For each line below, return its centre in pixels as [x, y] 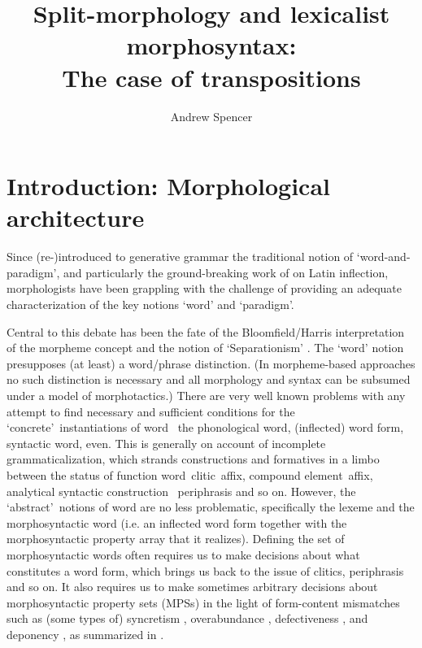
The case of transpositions [211, 77]
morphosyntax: [211, 45]
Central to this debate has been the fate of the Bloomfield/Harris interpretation [206, 331]
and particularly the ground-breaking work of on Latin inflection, [226, 272]
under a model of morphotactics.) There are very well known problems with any [206, 395]
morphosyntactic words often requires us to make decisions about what [183, 554]
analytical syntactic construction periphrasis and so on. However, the [181, 491]
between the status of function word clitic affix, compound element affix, [190, 474]
